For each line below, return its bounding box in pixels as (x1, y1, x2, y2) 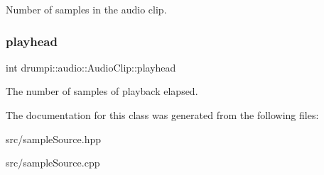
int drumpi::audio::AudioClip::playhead (6, 60, 176, 74)
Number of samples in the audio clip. (6, 2, 167, 16)
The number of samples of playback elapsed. (6, 84, 198, 98)
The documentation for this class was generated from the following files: (6, 108, 319, 122)
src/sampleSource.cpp (6, 155, 100, 170)
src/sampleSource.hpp (6, 131, 102, 146)
